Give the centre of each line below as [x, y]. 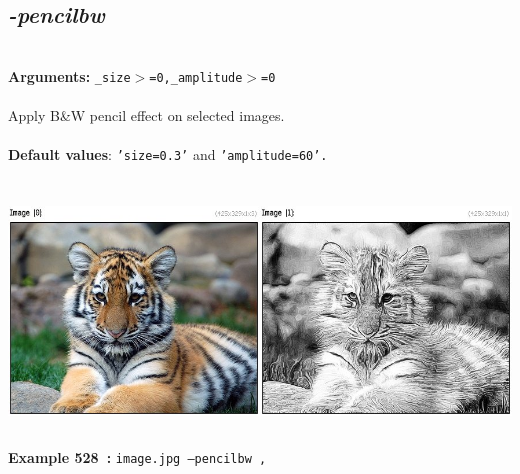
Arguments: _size [69, 75]
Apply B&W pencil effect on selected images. [146, 115]
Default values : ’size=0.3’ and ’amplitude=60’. [168, 154]
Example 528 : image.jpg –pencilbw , [137, 457]
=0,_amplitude [196, 77]
